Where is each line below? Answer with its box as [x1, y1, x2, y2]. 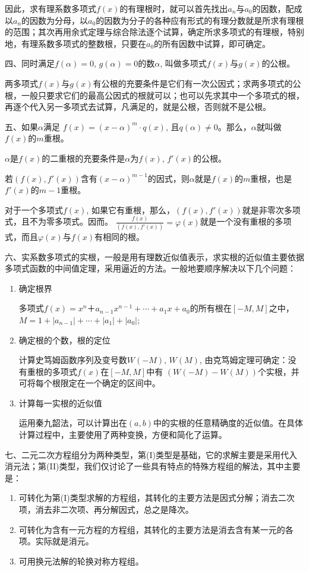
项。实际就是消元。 [18, 535, 94, 547]
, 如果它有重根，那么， [86, 203, 175, 216]
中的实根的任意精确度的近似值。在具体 [153, 417, 303, 429]
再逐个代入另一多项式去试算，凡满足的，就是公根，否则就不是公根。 [5, 100, 271, 113]
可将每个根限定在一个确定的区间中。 [18, 377, 160, 389]
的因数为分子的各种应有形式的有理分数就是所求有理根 [96, 14, 304, 26]
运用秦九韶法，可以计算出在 [18, 417, 127, 429]
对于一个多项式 [5, 203, 63, 216]
